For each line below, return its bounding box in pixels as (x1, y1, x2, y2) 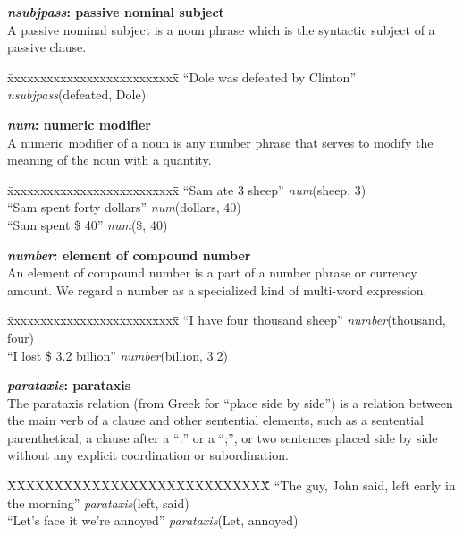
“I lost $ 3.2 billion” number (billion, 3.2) (7, 345, 228, 364)
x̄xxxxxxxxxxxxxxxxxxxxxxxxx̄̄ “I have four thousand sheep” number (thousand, (7, 311, 446, 329)
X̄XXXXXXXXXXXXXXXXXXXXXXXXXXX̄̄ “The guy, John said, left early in (7, 476, 456, 495)
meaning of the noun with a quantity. (7, 150, 212, 169)
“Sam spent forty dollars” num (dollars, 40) (7, 198, 241, 217)
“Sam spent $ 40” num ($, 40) (7, 215, 168, 234)
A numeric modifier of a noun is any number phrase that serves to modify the (7, 132, 434, 151)
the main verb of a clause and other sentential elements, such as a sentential (7, 411, 424, 430)
